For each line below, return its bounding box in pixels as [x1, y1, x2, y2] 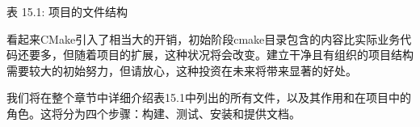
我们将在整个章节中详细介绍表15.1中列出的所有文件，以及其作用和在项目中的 [6, 89, 411, 106]
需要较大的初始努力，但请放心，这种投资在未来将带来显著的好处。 [6, 61, 357, 78]
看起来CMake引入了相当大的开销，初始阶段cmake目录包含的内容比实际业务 [6, 30, 401, 47]
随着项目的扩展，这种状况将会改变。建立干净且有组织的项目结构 [73, 46, 414, 63]
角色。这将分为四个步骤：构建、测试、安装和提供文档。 [6, 104, 300, 121]
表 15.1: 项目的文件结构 [6, 3, 128, 19]
